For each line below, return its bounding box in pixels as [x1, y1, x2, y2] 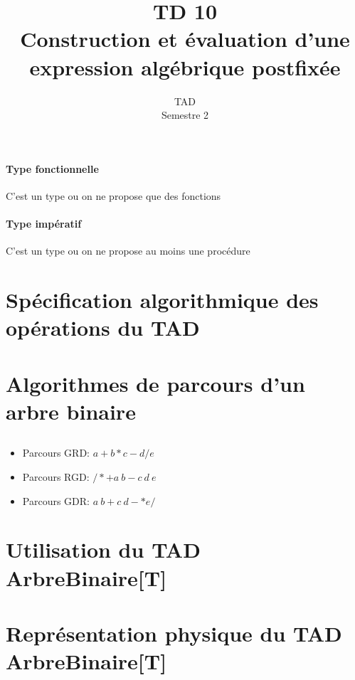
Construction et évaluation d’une [20, 24, 350, 53]
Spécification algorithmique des [6, 285, 319, 314]
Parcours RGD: [22, 469, 90, 484]
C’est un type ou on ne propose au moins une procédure [6, 243, 250, 258]
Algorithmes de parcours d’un [6, 368, 305, 398]
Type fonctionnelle [6, 161, 99, 176]
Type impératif [6, 216, 82, 231]
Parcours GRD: [22, 445, 90, 460]
